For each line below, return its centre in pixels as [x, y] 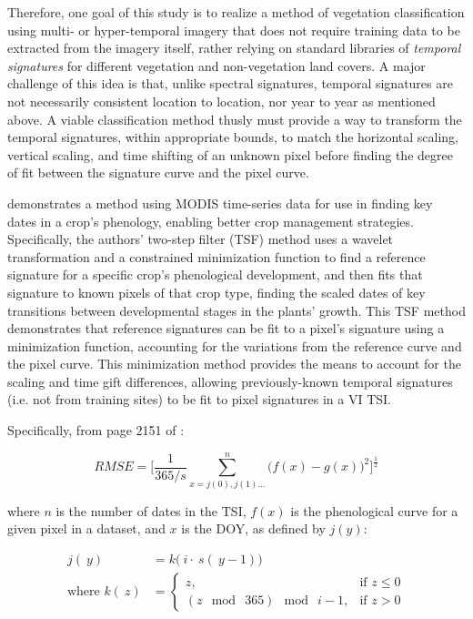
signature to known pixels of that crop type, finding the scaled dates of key [216, 292]
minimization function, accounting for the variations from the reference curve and [235, 345]
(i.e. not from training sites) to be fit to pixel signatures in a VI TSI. [199, 399]
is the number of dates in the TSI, [151, 510]
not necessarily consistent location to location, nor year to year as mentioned [221, 101]
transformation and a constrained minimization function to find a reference [216, 256]
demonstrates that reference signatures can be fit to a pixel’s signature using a [226, 328]
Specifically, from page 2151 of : [96, 430]
